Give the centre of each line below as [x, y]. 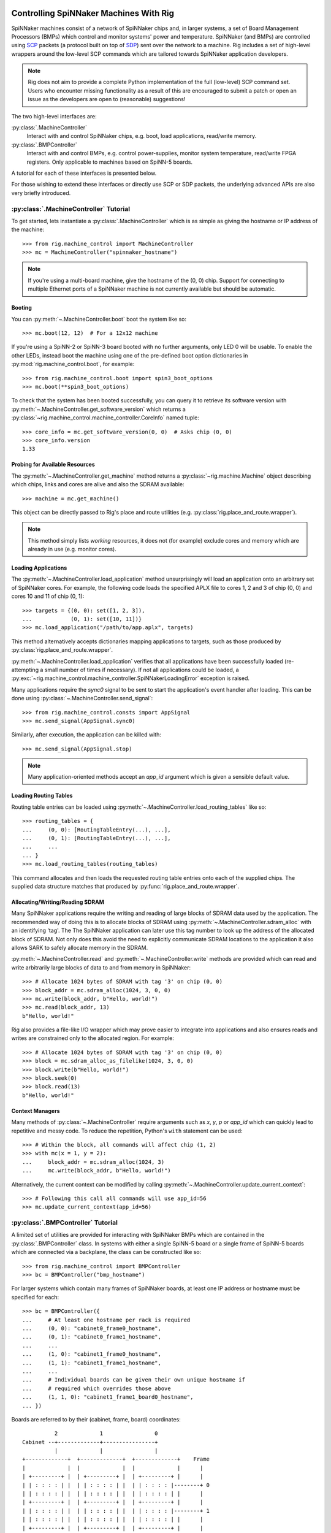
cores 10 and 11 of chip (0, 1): [48, 596]
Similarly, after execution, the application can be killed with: [86, 735]
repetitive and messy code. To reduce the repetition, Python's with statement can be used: [127, 1131]
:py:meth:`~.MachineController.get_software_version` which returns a [99, 409]
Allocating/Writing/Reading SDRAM [58, 902]
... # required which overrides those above [97, 1388]
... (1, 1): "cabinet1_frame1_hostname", [92, 1363]
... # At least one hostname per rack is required [106, 1320]
